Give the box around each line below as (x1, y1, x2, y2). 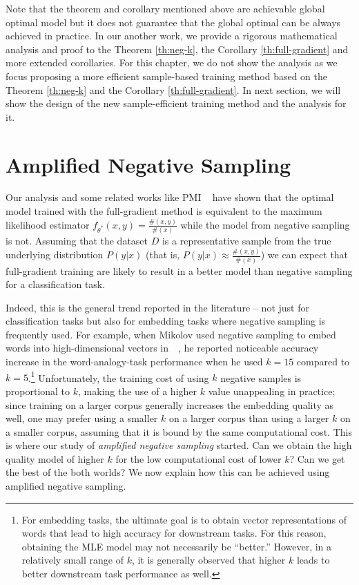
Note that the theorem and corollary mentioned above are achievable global (6, 1, 325, 15)
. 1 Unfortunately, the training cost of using (28, 368, 209, 385)
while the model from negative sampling (180, 217, 350, 231)
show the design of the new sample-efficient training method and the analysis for (6, 96, 347, 111)
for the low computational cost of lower (115, 451, 282, 466)
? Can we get (289, 451, 345, 466)
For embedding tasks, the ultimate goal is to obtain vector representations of (21, 512, 347, 526)
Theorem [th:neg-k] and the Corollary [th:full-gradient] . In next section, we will (6, 82, 341, 97)
